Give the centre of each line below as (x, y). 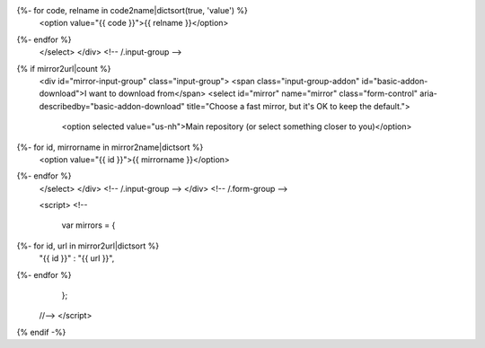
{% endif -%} (41, 332)
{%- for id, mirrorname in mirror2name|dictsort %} (110, 147)
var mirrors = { (88, 225)
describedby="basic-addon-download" (112, 106)
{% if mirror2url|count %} (64, 68)
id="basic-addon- (395, 81)
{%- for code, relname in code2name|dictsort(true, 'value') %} (132, 10)
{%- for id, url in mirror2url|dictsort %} (88, 246)
